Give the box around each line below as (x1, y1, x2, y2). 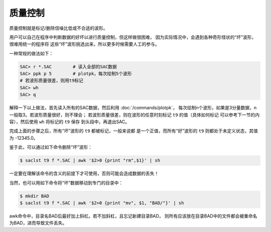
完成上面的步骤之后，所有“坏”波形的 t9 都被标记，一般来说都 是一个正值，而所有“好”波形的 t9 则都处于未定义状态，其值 (9, 128, 258, 134)
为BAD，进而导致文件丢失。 (9, 220, 67, 226)
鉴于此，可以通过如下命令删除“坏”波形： (9, 144, 93, 150)
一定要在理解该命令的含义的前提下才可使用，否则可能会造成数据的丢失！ (9, 170, 159, 176)
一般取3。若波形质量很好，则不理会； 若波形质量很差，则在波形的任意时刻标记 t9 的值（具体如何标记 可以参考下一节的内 (9, 112, 260, 118)
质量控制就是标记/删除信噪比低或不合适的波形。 (9, 25, 108, 31)
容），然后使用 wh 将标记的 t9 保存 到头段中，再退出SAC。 (9, 119, 130, 125)
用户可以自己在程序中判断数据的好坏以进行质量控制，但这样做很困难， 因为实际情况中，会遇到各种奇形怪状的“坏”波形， (9, 34, 256, 40)
